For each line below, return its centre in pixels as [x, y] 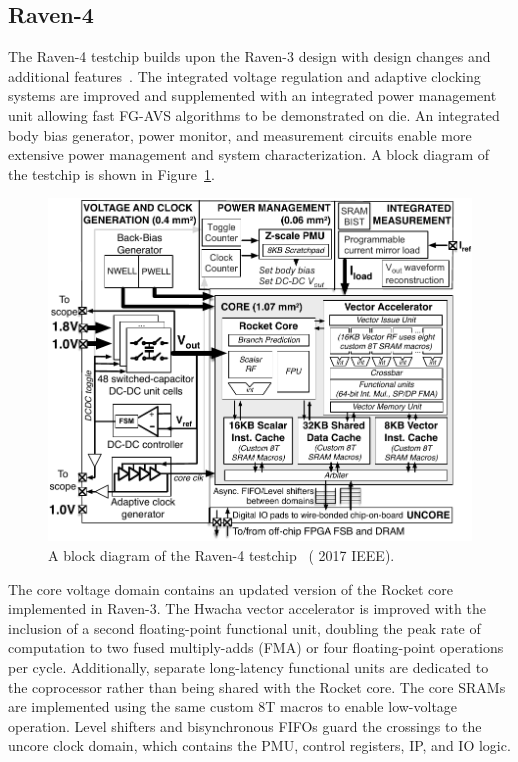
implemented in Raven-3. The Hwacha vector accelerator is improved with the [247, 608]
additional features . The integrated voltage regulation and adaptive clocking [244, 75]
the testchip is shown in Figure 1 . [111, 173]
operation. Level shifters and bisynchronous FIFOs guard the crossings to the [245, 725]
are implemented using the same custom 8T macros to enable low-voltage [233, 706]
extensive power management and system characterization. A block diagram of [249, 154]
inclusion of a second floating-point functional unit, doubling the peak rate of [244, 627]
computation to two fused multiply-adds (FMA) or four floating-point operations [256, 647]
